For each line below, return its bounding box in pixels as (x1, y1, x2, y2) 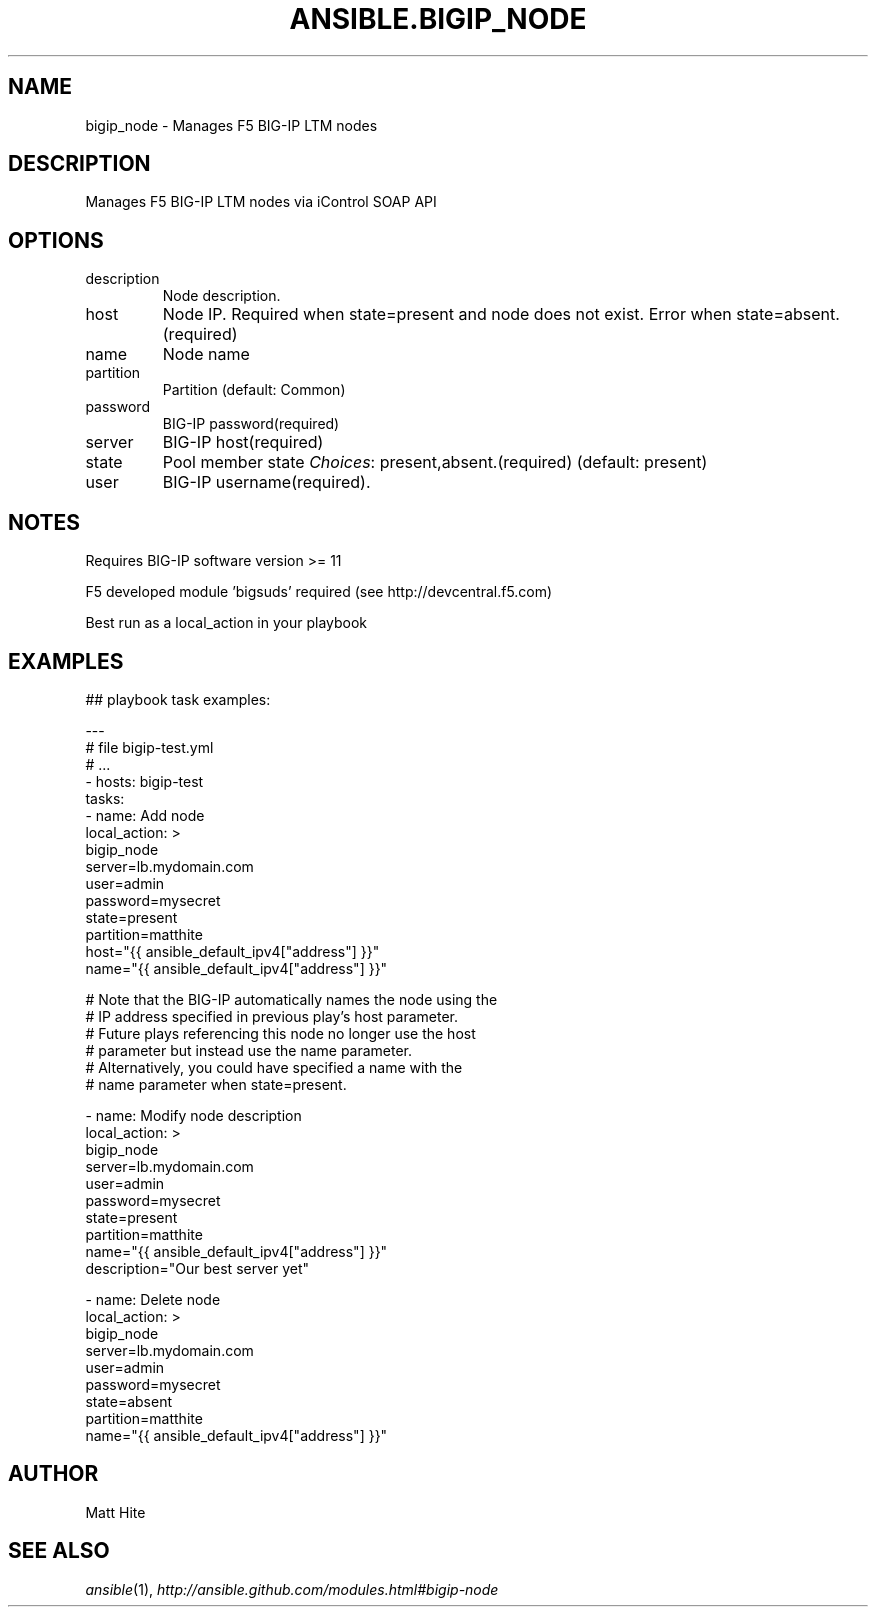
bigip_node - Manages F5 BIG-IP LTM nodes (85, 116, 378, 134)
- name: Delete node (85, 1290, 221, 1308)
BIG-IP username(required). (162, 472, 371, 493)
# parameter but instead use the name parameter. (85, 1041, 413, 1059)
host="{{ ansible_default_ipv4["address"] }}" (85, 942, 380, 960)
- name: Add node (85, 806, 205, 824)
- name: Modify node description (85, 1106, 302, 1124)
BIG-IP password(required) (162, 415, 340, 433)
